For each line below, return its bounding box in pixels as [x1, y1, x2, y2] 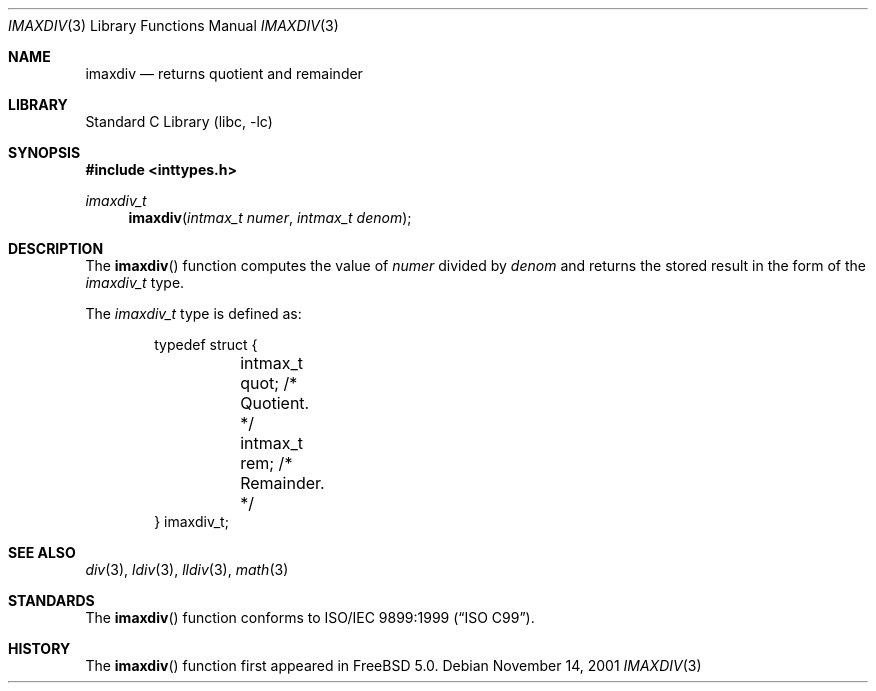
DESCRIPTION [8, 240, 104, 257]
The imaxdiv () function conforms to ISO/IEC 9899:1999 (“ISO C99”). [85, 609, 535, 626]
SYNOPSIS [8, 144, 81, 161]
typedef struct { [154, 336, 258, 353]
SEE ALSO [8, 544, 76, 561]
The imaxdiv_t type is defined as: [85, 305, 302, 322]
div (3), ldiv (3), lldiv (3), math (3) [85, 561, 289, 578]
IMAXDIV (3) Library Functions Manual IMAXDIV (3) [8, 17, 339, 34]
